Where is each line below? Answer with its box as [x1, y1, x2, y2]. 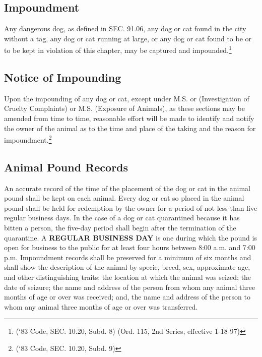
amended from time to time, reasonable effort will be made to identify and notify [4, 113, 254, 124]
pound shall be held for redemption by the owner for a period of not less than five [4, 202, 257, 213]
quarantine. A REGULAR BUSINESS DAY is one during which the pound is [4, 232, 257, 243]
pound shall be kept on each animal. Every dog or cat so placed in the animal [4, 193, 244, 203]
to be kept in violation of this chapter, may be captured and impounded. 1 [4, 43, 232, 55]
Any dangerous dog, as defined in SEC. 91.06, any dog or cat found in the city [4, 23, 246, 34]
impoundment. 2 [4, 133, 52, 145]
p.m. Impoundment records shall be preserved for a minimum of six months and [4, 252, 251, 262]
